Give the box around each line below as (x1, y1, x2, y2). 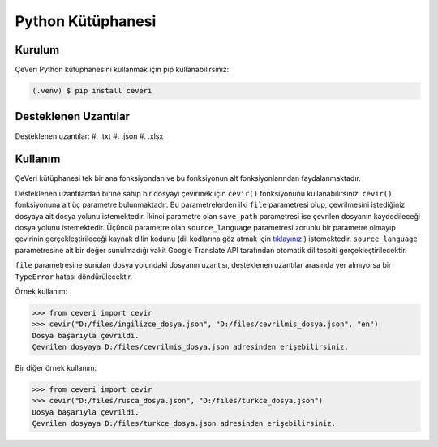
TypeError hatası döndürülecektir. (15, 272, 133, 282)
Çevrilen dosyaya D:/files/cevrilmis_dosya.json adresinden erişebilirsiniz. (32, 342, 349, 352)
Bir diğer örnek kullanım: (15, 363, 97, 373)
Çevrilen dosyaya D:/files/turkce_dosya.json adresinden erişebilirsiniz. (32, 419, 337, 428)
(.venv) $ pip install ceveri (32, 86, 152, 96)
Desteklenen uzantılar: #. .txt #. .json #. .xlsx (15, 131, 164, 141)
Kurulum (15, 43, 60, 57)
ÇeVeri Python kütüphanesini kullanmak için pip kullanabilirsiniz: (15, 65, 230, 75)
